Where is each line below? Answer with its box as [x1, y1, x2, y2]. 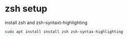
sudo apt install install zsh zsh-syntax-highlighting [5, 29, 123, 34]
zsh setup [5, 3, 48, 14]
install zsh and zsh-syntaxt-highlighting [5, 19, 87, 25]
